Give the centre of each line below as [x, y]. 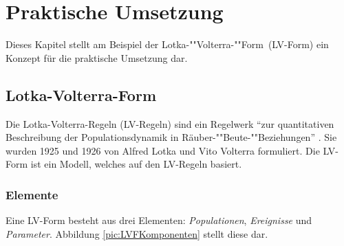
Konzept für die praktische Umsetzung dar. [97, 57]
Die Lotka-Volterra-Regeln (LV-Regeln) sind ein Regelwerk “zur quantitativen [170, 123]
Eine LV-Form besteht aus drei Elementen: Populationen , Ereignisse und [159, 220]
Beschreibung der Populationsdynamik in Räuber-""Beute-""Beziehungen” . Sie [171, 137]
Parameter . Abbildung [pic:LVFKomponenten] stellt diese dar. [137, 233]
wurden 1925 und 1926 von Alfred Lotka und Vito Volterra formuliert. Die [163, 150]
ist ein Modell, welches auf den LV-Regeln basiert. [136, 164]
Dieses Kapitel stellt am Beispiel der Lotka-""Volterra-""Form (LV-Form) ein [167, 44]
